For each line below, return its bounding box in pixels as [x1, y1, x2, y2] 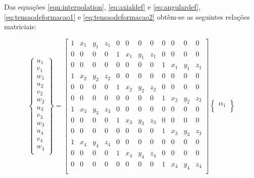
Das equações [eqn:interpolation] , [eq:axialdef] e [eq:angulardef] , [4, 2, 201, 12]
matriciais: [4, 21, 36, 32]
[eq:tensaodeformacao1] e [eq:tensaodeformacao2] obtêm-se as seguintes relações [4, 11, 250, 22]
